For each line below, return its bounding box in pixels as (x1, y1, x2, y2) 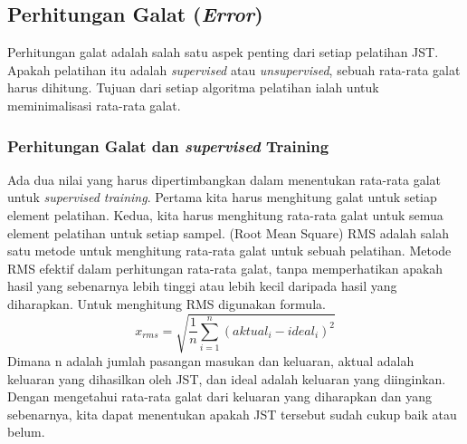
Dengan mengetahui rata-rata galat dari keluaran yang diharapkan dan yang (7, 387, 433, 406)
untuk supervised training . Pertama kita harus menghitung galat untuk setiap (7, 188, 437, 207)
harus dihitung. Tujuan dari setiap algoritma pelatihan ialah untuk (7, 78, 379, 97)
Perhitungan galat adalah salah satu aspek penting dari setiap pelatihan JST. (7, 43, 439, 62)
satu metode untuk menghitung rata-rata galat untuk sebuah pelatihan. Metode (7, 241, 452, 260)
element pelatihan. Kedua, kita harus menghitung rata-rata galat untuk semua (7, 205, 443, 224)
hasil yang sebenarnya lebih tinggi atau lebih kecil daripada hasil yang (7, 276, 397, 295)
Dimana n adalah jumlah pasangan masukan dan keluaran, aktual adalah (7, 352, 415, 371)
